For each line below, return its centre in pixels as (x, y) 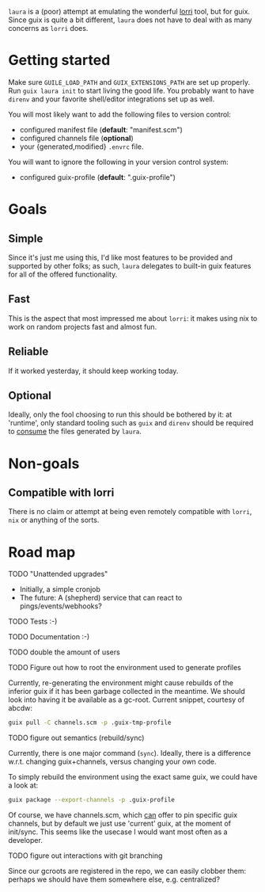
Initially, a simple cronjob (60, 589)
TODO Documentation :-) (49, 637)
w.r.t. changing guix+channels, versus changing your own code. (112, 762)
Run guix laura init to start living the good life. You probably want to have (131, 90)
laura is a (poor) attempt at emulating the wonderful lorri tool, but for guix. (129, 11)
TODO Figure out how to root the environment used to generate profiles (125, 668)
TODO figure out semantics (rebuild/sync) (76, 738)
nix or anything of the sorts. (54, 520)
